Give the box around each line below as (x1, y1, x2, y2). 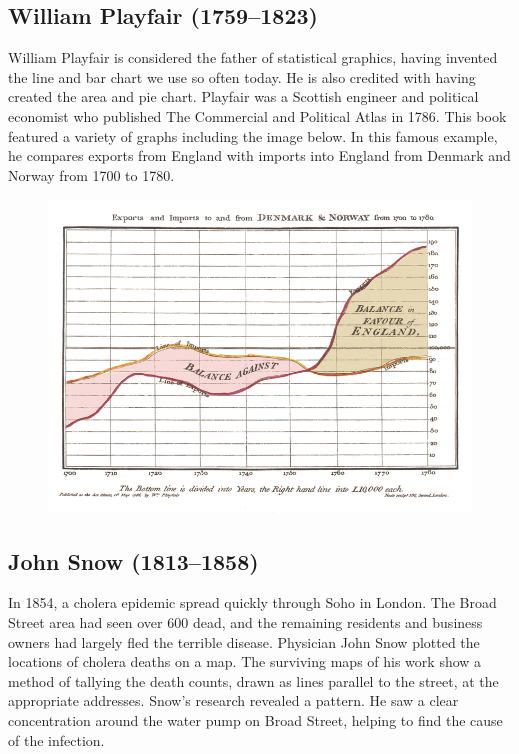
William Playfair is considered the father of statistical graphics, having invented (8, 47, 498, 68)
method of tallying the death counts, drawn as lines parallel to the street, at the (8, 670, 499, 691)
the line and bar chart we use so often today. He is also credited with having (8, 66, 476, 87)
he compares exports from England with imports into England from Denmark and (8, 145, 511, 166)
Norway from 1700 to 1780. (8, 164, 175, 185)
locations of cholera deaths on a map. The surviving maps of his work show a (8, 651, 482, 672)
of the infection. (8, 729, 105, 750)
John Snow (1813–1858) (8, 545, 259, 576)
